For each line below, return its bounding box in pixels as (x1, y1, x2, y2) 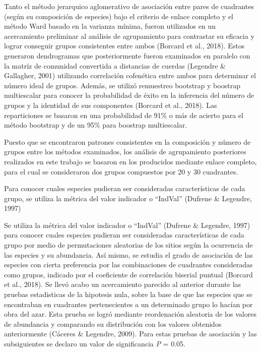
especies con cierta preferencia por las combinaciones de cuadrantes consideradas (4, 259, 253, 270)
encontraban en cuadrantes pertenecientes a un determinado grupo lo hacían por (4, 299, 253, 309)
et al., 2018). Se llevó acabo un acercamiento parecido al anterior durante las (4, 279, 241, 289)
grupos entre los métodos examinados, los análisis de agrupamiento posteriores (4, 146, 246, 157)
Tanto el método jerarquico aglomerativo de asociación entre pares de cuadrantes (4, 1, 254, 11)
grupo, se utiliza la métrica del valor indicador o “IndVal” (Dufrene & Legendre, (4, 193, 252, 203)
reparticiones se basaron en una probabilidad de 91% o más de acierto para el (4, 109, 243, 120)
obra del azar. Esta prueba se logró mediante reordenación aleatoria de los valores (4, 309, 256, 319)
